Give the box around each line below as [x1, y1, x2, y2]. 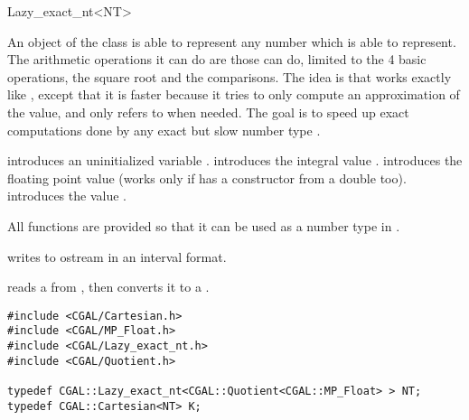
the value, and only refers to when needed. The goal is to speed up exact [7, 102, 409, 121]
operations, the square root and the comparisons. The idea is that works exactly [7, 67, 452, 86]
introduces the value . [7, 186, 127, 205]
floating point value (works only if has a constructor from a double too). [7, 168, 407, 187]
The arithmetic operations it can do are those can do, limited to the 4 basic [7, 50, 427, 69]
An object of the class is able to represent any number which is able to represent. [7, 32, 456, 51]
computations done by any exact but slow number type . [7, 120, 321, 139]
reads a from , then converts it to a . [7, 277, 210, 296]
